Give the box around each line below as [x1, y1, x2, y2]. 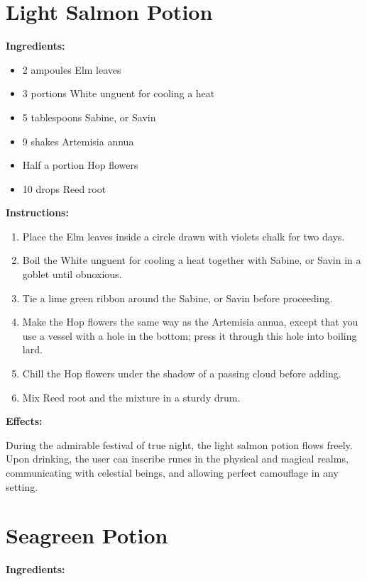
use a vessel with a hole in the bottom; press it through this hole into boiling [22, 328, 357, 343]
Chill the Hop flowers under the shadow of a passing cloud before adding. [22, 366, 341, 381]
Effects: [6, 414, 43, 428]
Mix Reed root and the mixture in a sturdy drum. [22, 389, 241, 404]
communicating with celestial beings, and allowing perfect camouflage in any [6, 465, 339, 480]
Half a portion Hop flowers [22, 157, 138, 172]
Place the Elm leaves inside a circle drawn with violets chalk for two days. [22, 228, 345, 243]
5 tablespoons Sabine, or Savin [22, 109, 156, 124]
